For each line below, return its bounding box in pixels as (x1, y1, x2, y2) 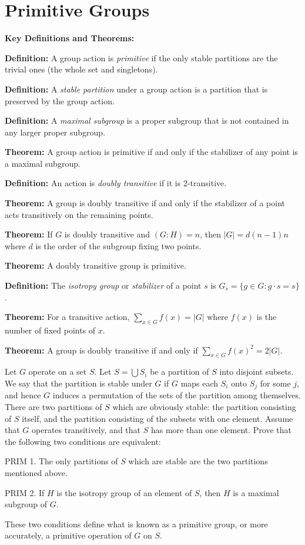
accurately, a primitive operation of (5, 529, 132, 541)
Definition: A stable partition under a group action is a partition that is (5, 82, 268, 95)
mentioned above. (5, 467, 68, 479)
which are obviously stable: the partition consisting (112, 401, 296, 413)
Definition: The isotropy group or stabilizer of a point (5, 279, 202, 292)
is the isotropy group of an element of (56, 486, 192, 498)
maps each (180, 377, 219, 389)
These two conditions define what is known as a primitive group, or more (5, 517, 268, 530)
